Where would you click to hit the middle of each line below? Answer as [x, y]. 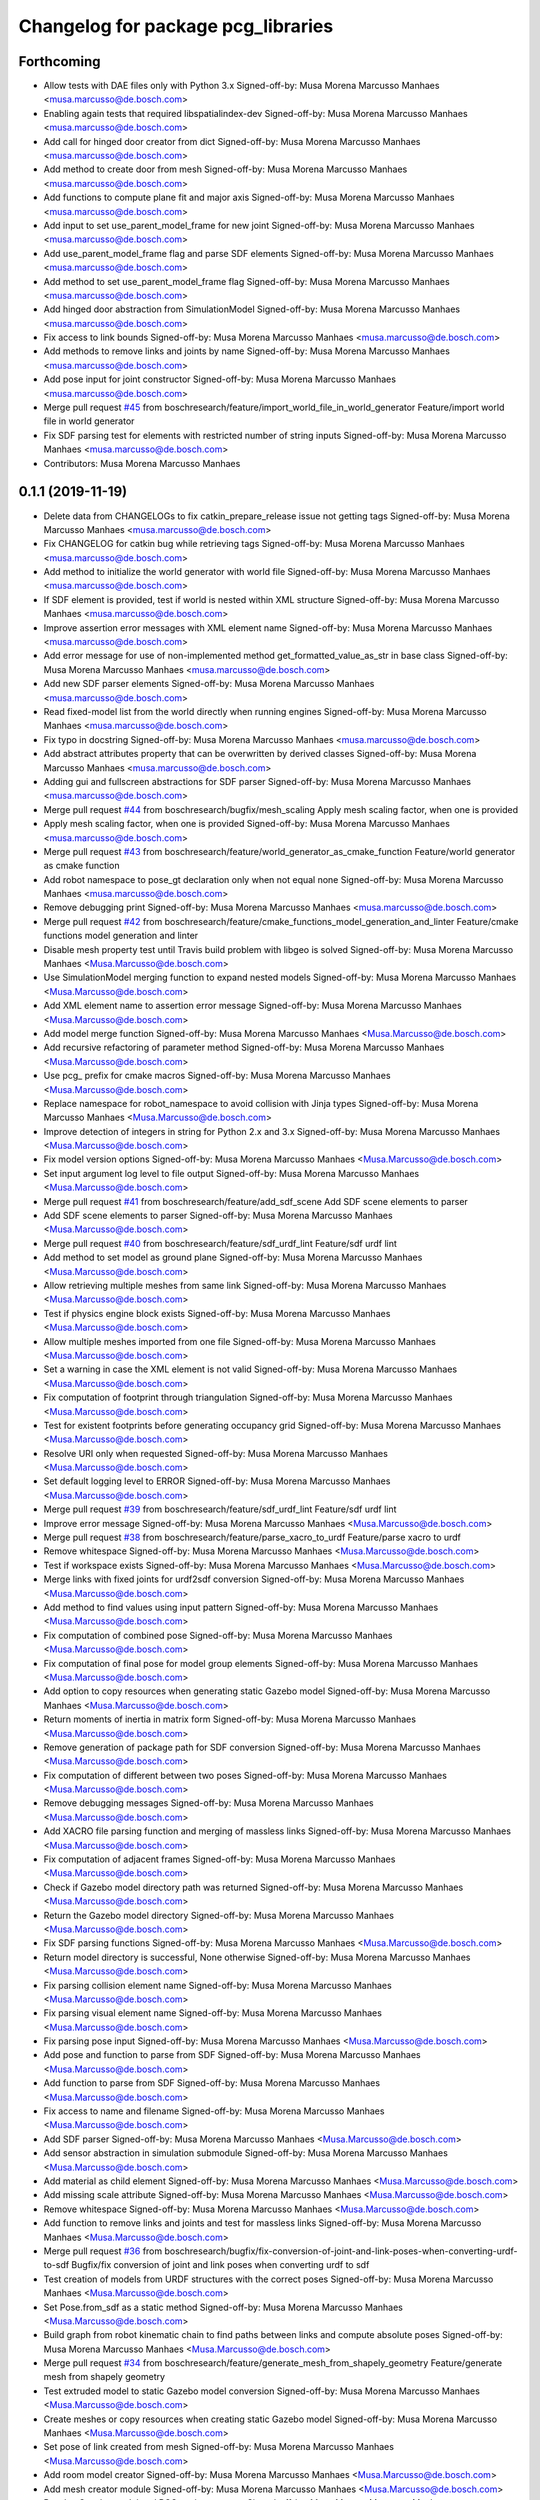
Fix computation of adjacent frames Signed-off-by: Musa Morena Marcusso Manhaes [219, 1859]
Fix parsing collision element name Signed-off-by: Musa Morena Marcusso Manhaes [217, 1985]
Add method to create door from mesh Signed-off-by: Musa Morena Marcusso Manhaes [225, 169]
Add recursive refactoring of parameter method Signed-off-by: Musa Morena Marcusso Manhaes [244, 1047]
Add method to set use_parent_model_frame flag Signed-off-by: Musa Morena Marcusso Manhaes [246, 281]
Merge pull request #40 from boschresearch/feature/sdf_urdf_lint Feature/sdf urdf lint [220, 1243]
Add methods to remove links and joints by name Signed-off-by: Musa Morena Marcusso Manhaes [246, 351]
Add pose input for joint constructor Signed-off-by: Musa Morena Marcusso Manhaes [220, 379]
